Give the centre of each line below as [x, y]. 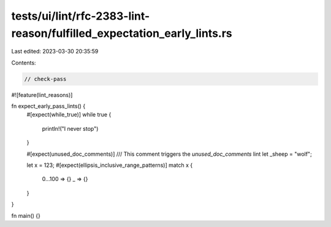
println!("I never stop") [70, 128]
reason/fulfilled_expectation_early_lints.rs [122, 33]
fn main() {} [26, 215]
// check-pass [45, 79]
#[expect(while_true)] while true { [69, 115]
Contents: [24, 63]
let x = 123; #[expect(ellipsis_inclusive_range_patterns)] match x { [110, 165]
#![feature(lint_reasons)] [42, 94]
